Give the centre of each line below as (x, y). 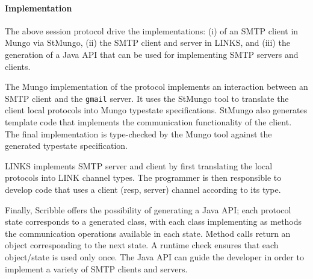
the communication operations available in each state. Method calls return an (148, 233)
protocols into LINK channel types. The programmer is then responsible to (143, 177)
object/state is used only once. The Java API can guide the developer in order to (154, 256)
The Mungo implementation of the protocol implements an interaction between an (156, 86)
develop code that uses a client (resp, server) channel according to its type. (143, 189)
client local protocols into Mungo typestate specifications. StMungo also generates (156, 110)
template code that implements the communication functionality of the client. (148, 122)
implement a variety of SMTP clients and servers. (96, 268)
